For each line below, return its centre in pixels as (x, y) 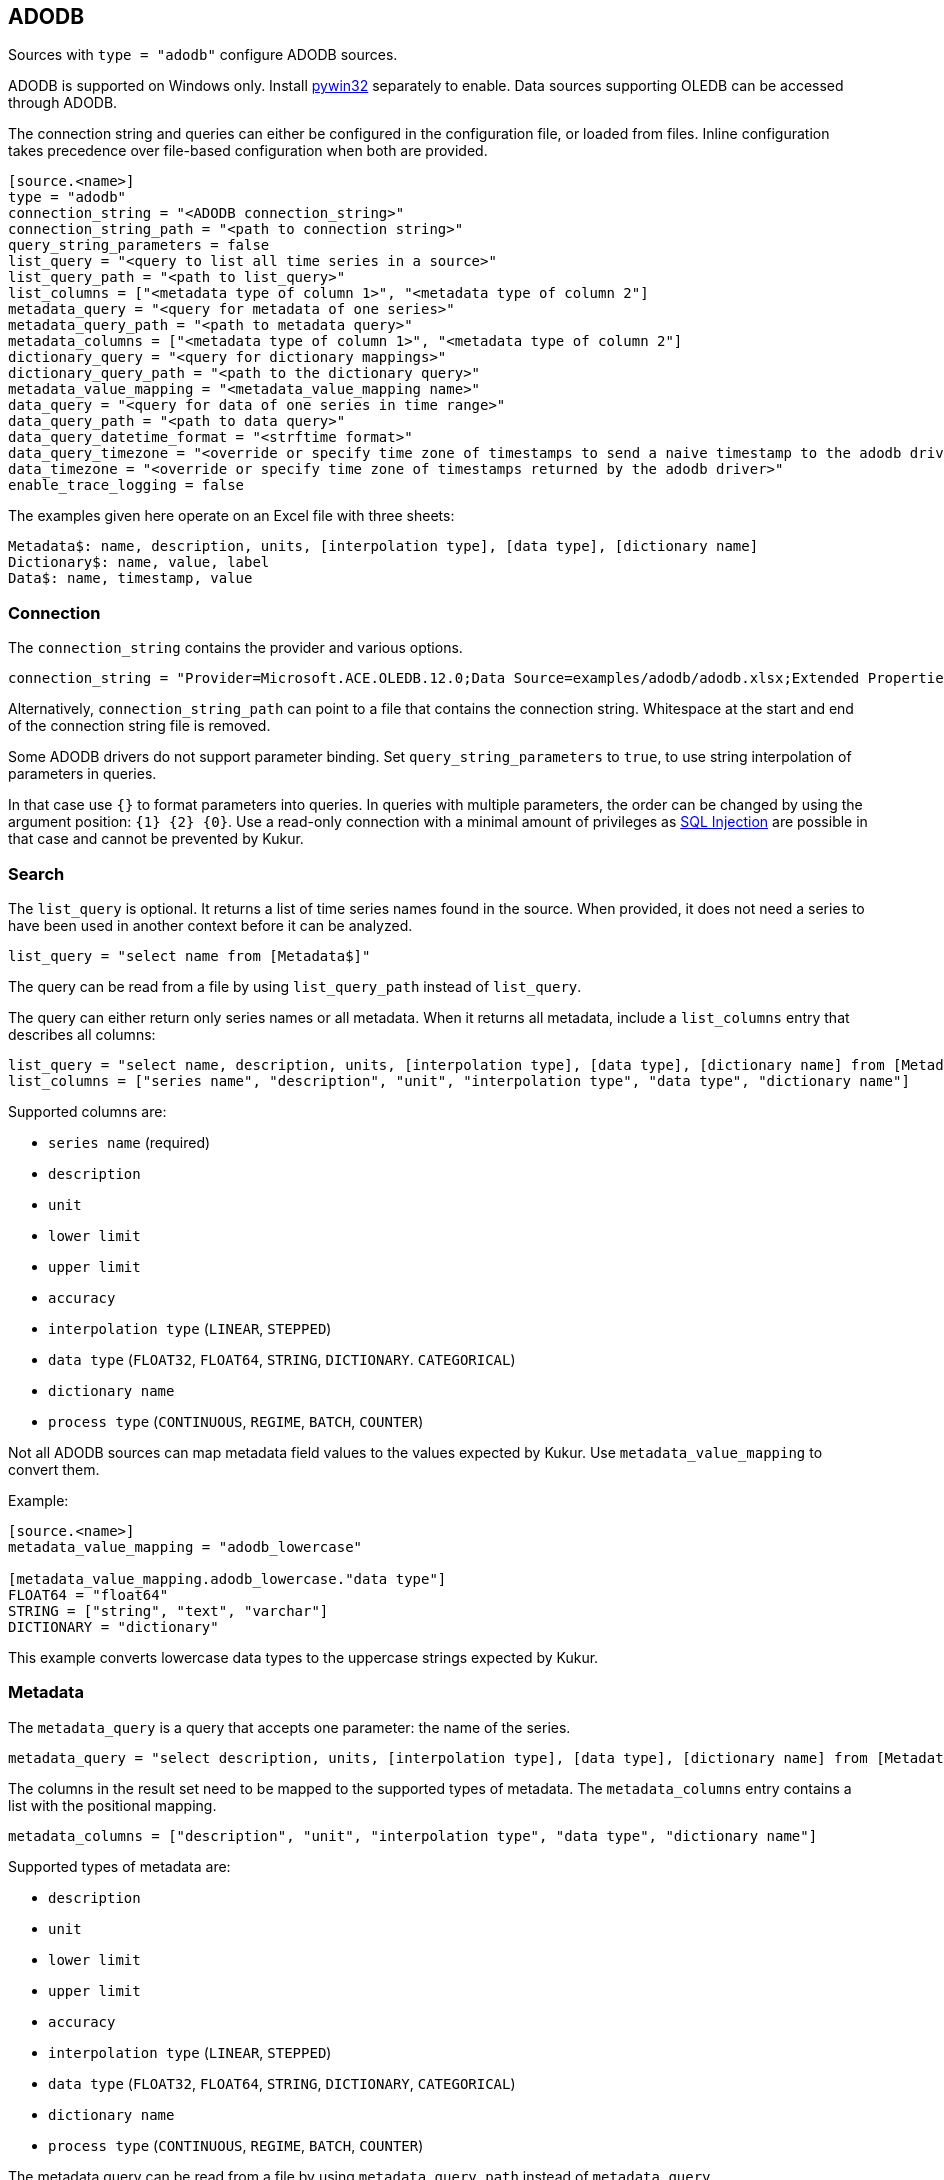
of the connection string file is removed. (139, 726)
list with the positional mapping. (112, 1805)
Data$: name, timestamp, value (130, 578)
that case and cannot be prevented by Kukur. (156, 839)
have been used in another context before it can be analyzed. (210, 925)
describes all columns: (82, 1034)
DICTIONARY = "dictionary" (113, 1626)
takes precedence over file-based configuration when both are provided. (248, 151)
